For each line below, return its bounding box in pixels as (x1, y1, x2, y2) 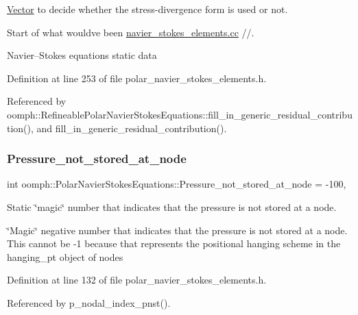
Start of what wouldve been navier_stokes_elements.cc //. (7, 25, 254, 39)
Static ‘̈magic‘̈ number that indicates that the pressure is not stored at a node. (7, 199, 337, 214)
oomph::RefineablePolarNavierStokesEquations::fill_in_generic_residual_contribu (7, 107, 353, 121)
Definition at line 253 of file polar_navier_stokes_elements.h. (7, 71, 267, 85)
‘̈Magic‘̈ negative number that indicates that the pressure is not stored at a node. (7, 223, 348, 237)
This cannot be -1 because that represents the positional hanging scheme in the (7, 236, 341, 251)
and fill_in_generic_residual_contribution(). (36, 121, 227, 135)
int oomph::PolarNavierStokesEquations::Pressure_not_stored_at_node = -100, (7, 177, 346, 191)
